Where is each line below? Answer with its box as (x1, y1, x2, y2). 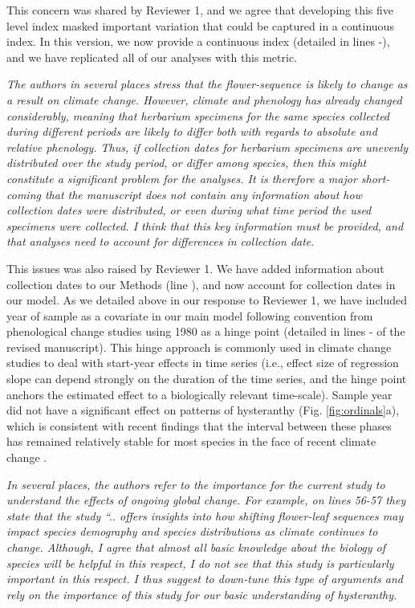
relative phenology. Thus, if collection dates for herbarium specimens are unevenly (6, 138, 409, 155)
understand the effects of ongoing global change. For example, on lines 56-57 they (6, 492, 406, 508)
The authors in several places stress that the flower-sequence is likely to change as (6, 75, 408, 92)
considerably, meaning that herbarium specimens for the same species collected (6, 107, 390, 124)
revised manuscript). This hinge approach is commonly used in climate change (6, 338, 392, 355)
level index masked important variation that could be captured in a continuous (6, 17, 394, 34)
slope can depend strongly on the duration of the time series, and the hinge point (6, 370, 407, 387)
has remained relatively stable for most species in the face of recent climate (6, 433, 376, 450)
